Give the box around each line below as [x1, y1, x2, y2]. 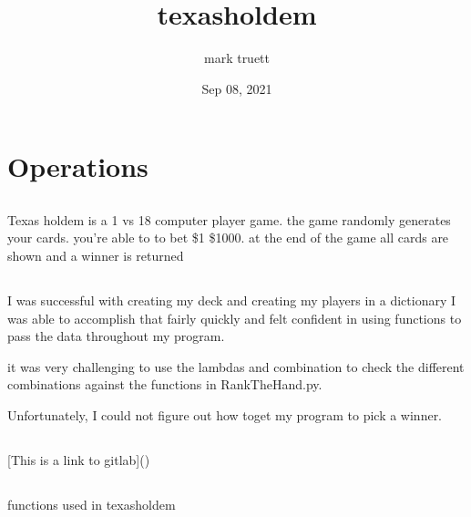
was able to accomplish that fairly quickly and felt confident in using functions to [7, 308, 462, 327]
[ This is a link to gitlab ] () [7, 450, 150, 470]
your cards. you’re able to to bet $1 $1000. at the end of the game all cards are [7, 228, 449, 247]
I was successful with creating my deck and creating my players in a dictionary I [7, 291, 456, 310]
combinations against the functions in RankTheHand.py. [7, 375, 323, 394]
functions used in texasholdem [7, 495, 176, 513]
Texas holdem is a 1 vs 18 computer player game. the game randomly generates [7, 210, 451, 229]
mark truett [203, 48, 271, 67]
